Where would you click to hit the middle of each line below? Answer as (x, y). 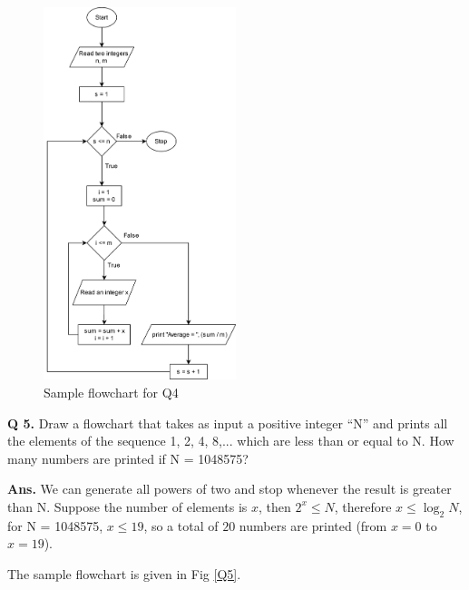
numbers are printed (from (313, 525)
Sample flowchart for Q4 (111, 392)
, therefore (363, 506)
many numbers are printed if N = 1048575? (128, 458)
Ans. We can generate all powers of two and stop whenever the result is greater (230, 489)
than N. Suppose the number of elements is (127, 506)
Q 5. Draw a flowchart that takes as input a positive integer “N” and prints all (228, 423)
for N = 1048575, (55, 525)
